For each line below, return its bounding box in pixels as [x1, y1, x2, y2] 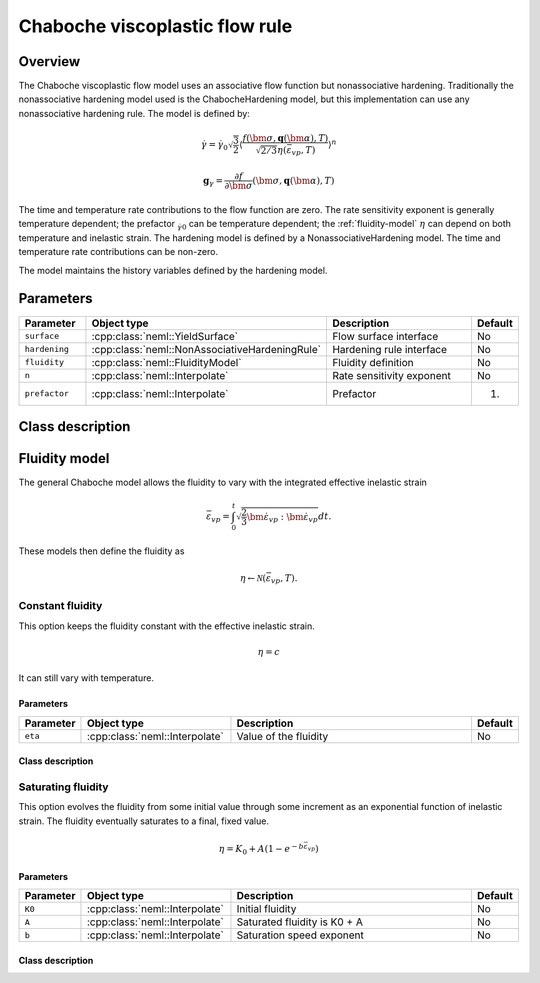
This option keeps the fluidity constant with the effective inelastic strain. [18, 620, 315, 632]
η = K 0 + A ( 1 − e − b [218, 841, 304, 857]
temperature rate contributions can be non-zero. [18, 246, 219, 258]
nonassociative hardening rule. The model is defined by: [18, 107, 250, 119]
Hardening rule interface [331, 342, 448, 356]
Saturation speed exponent [236, 928, 365, 942]
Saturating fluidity [18, 780, 109, 794]
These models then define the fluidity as [18, 545, 185, 557]
